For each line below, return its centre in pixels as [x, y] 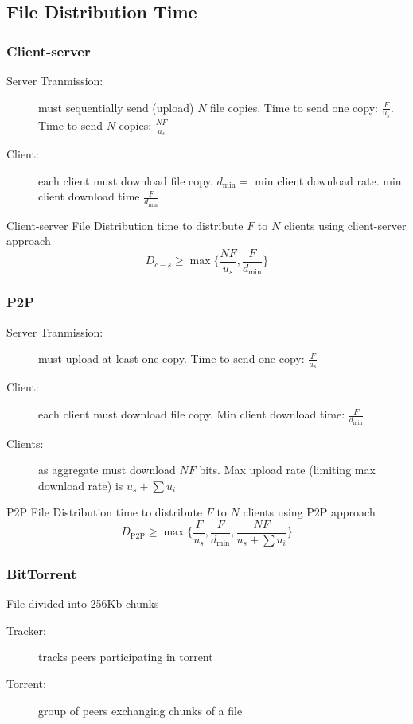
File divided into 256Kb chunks [83, 603]
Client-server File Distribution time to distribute [125, 225]
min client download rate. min [328, 180]
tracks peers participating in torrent [126, 657]
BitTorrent [42, 573]
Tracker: [26, 630]
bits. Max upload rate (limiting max [287, 470]
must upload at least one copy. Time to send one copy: [171, 358]
